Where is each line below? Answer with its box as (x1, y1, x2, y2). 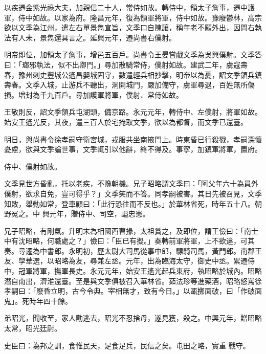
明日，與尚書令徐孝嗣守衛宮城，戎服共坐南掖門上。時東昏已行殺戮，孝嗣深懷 (4, 134, 262, 144)
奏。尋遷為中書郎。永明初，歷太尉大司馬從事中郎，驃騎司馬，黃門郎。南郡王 (4, 245, 262, 256)
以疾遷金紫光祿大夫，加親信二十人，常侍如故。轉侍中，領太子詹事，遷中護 (4, 2, 255, 12)
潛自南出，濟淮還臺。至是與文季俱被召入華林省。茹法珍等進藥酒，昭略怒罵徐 (4, 275, 262, 286)
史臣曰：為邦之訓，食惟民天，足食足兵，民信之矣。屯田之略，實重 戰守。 (4, 340, 250, 350)
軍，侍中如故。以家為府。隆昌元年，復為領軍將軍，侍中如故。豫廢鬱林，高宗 (4, 12, 262, 23)
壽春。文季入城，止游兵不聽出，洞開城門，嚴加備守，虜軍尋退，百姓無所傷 (4, 79, 255, 90)
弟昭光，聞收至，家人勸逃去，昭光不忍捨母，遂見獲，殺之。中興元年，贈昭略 (4, 313, 262, 323)
